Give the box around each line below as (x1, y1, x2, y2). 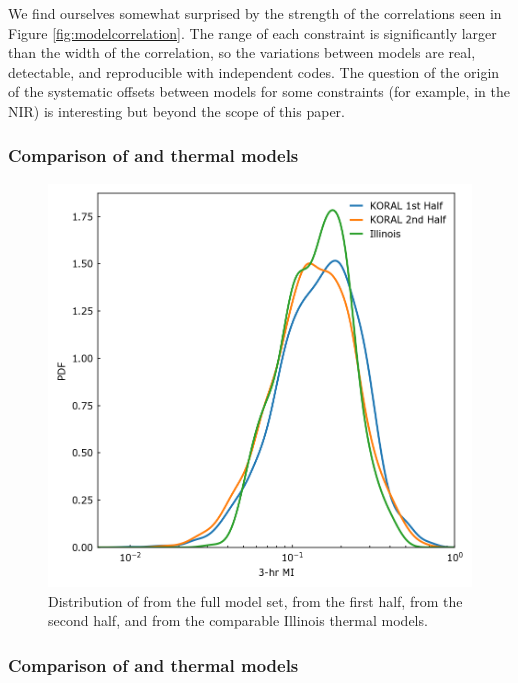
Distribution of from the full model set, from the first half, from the (48, 590, 463, 611)
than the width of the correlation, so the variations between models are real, (8, 42, 476, 63)
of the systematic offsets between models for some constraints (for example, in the (8, 81, 510, 102)
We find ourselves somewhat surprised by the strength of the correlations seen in (8, 3, 502, 23)
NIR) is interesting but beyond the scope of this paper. (8, 100, 345, 121)
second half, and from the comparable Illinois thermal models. (48, 610, 428, 631)
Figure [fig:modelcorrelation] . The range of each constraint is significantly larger (8, 22, 497, 43)
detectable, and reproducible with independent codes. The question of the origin (8, 61, 500, 82)
